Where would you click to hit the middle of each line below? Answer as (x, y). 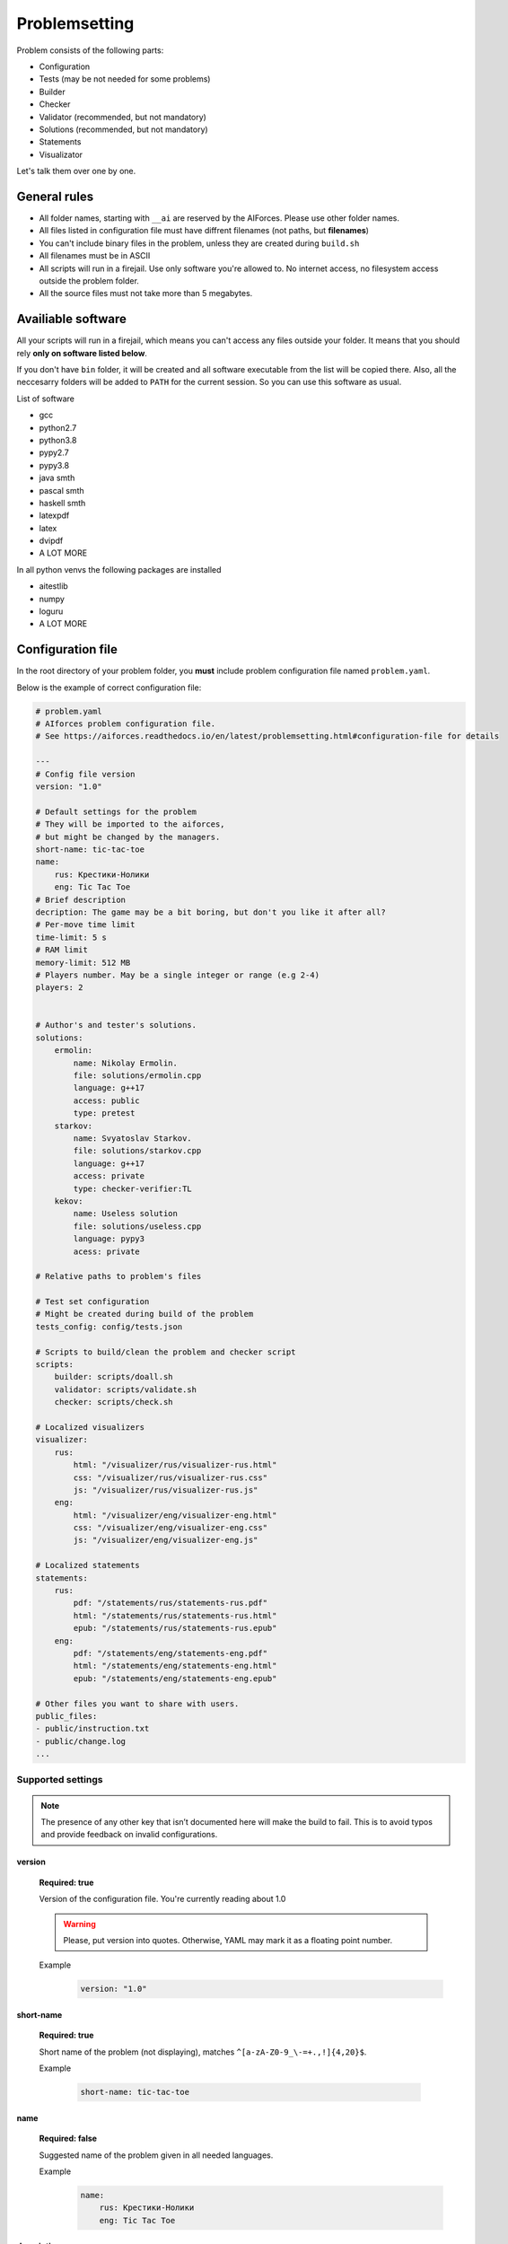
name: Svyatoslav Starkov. (132, 1138)
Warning (79, 1924)
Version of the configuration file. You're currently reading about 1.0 (162, 1899)
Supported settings (60, 1780)
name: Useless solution (126, 1214)
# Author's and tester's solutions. (116, 1025)
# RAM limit (62, 950)
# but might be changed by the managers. (128, 837)
